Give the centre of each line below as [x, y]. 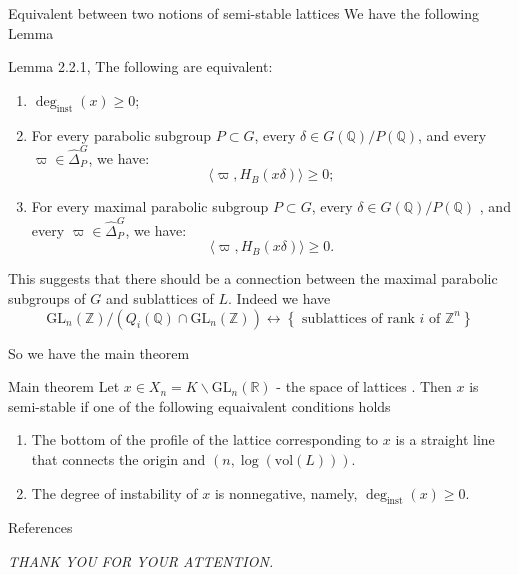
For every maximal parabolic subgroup [150, 206]
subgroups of [47, 297]
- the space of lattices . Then [364, 386]
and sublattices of [159, 297]
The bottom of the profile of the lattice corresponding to [205, 439]
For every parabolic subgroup [121, 134]
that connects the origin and [118, 458]
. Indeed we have [279, 297]
